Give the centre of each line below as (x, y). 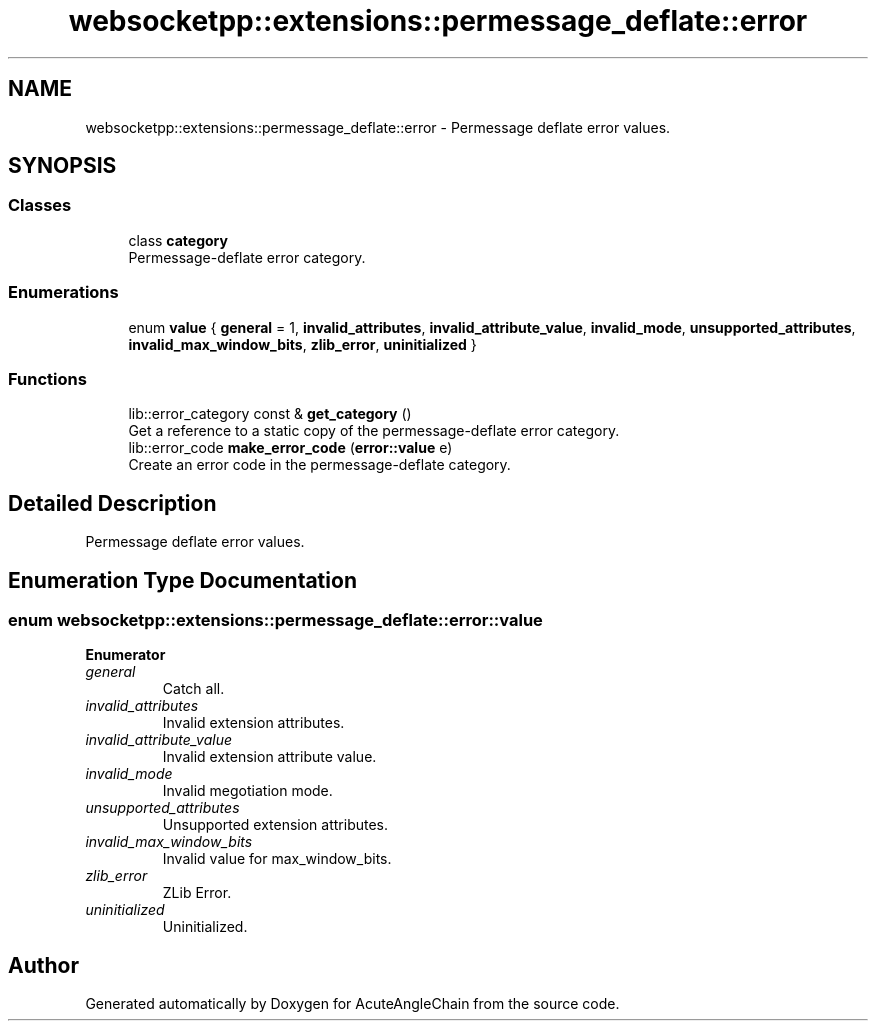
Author (43, 965)
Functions (47, 378)
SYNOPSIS (62, 166)
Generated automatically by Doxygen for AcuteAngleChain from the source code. (352, 1004)
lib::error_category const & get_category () (270, 414)
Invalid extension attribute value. (269, 757)
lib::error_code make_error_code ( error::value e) (290, 448)
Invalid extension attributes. (253, 723)
